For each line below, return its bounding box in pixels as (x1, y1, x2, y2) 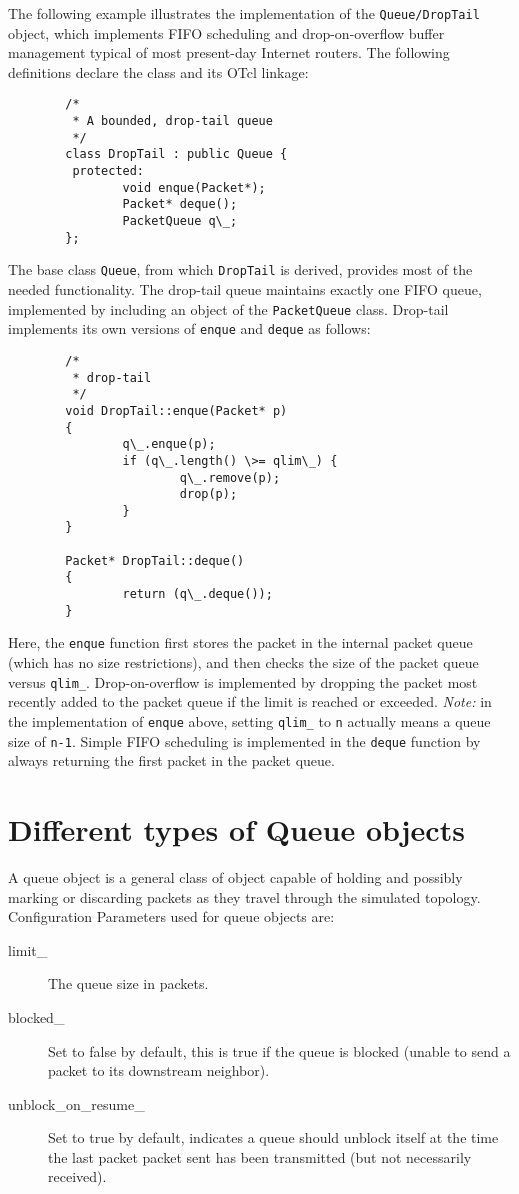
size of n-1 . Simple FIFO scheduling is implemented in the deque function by (8, 730, 481, 751)
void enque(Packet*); (122, 180, 266, 195)
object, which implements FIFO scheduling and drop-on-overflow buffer (8, 22, 445, 43)
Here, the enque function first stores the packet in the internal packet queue (8, 632, 473, 653)
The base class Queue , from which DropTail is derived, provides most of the (8, 259, 473, 280)
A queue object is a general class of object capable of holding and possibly (8, 866, 463, 887)
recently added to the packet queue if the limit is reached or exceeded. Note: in (8, 691, 492, 712)
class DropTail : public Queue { (65, 147, 288, 162)
